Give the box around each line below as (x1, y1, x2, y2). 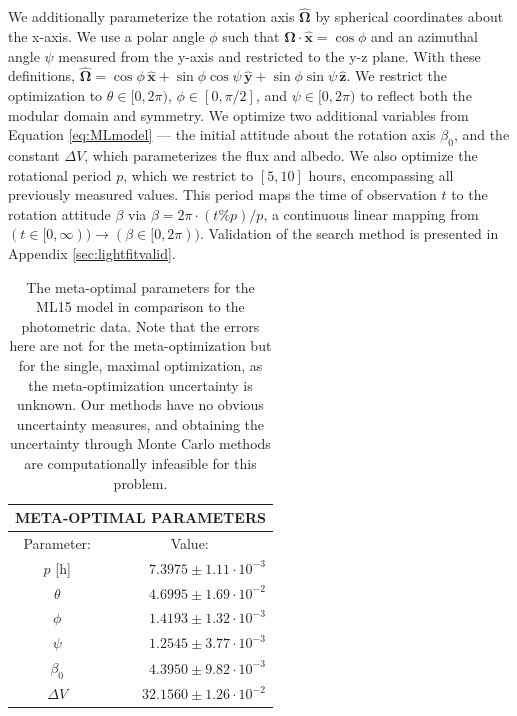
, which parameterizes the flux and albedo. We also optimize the (84, 145, 478, 166)
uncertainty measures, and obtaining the (16, 413, 265, 434)
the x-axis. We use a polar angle (8, 26, 205, 47)
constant (8, 145, 60, 166)
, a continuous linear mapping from (263, 203, 479, 224)
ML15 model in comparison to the (36, 296, 245, 317)
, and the (453, 124, 510, 145)
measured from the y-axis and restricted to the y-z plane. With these (58, 45, 481, 66)
